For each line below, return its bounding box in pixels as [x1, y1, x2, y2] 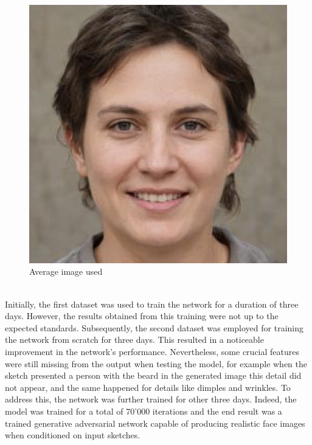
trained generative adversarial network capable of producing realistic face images [5, 416, 305, 429]
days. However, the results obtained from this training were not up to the [5, 309, 279, 322]
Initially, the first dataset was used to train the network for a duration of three [5, 297, 299, 310]
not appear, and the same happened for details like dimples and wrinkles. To [5, 381, 291, 393]
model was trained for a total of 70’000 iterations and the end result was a [5, 404, 282, 417]
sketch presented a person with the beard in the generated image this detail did [5, 369, 302, 382]
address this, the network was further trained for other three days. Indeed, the [5, 393, 297, 405]
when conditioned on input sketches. [5, 429, 140, 441]
